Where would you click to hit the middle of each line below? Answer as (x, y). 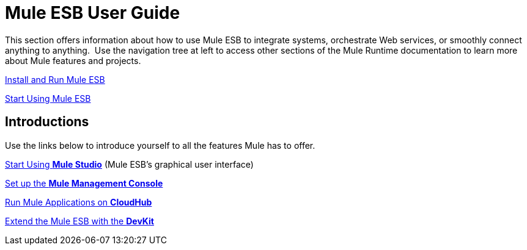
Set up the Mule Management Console (84, 183)
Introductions (47, 122)
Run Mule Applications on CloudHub (79, 202)
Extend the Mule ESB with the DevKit (79, 221)
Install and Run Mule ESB (55, 79)
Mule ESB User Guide (93, 13)
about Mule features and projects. (73, 60)
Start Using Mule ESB (48, 98)
